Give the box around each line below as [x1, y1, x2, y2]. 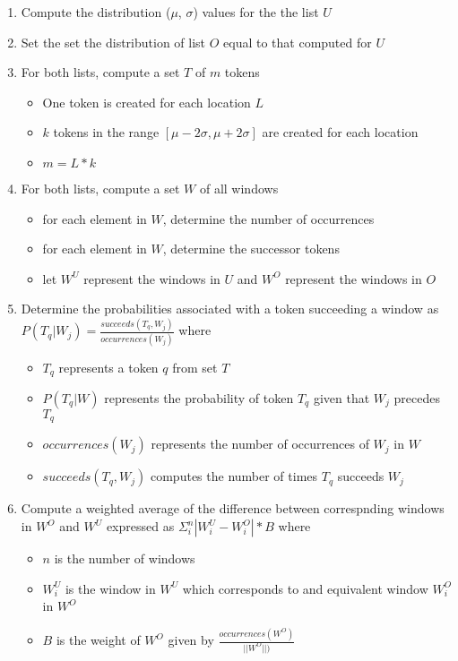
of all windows [199, 178, 279, 197]
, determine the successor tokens [162, 239, 340, 258]
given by [168, 631, 214, 649]
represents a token [58, 357, 159, 376]
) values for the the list [193, 3, 319, 21]
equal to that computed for [223, 32, 372, 51]
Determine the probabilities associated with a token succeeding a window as [21, 299, 439, 318]
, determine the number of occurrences [162, 209, 375, 227]
